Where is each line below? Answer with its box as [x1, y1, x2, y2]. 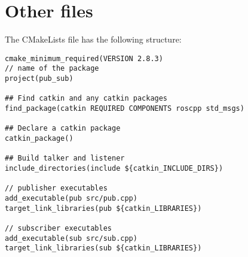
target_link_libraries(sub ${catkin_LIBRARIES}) [5, 244, 202, 253]
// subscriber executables [5, 223, 112, 232]
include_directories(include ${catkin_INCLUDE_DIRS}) [5, 164, 223, 173]
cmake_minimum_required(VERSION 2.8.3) [5, 54, 163, 63]
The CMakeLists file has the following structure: [5, 33, 182, 46]
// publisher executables [5, 184, 108, 193]
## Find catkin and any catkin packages [5, 94, 168, 103]
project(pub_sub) [5, 74, 74, 83]
